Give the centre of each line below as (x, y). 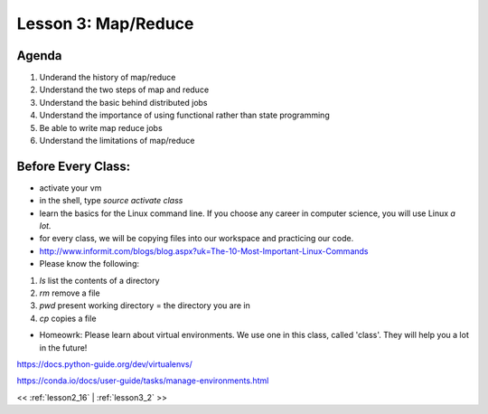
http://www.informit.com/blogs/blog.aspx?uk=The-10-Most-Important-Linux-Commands (204, 251)
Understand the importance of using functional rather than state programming (184, 115)
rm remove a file (70, 293)
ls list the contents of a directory (99, 280)
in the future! (63, 347)
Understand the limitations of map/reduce (117, 141)
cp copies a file (68, 318)
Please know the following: (89, 264)
